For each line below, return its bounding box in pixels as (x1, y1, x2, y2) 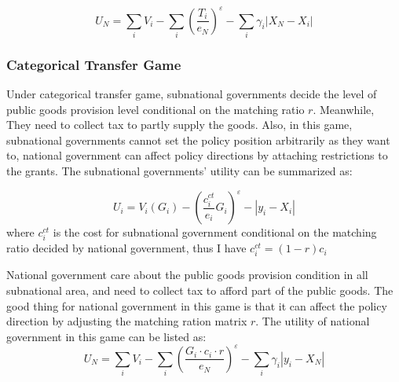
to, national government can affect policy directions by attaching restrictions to (6, 147, 388, 163)
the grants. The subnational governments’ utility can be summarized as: (6, 163, 353, 179)
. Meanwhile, (313, 101, 375, 117)
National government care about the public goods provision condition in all (6, 266, 368, 283)
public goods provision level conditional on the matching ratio (6, 101, 305, 117)
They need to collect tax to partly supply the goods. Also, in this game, (6, 116, 353, 133)
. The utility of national (255, 313, 370, 329)
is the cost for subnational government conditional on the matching (53, 224, 377, 241)
